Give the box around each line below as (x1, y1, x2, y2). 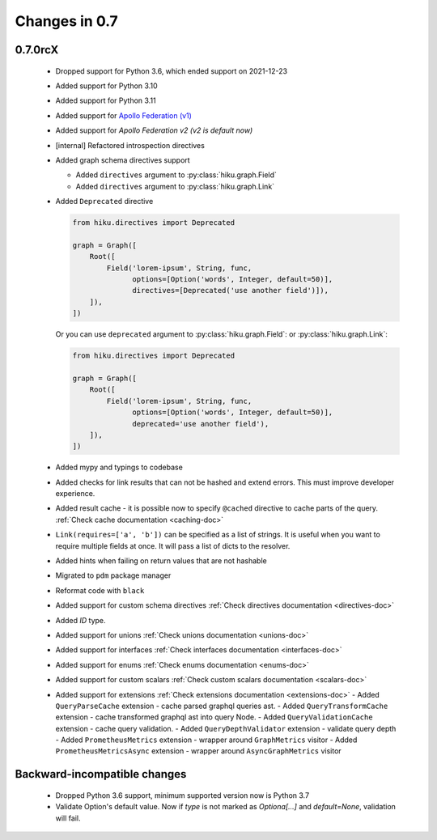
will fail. (55, 813, 81, 823)
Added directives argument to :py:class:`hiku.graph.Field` (75, 170, 277, 180)
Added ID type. (55, 615, 106, 625)
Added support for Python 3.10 (55, 81, 158, 91)
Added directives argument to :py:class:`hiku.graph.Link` (75, 181, 275, 191)
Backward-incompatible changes (15, 767, 187, 781)
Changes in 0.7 (15, 12, 119, 30)
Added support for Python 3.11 (55, 95, 157, 105)
